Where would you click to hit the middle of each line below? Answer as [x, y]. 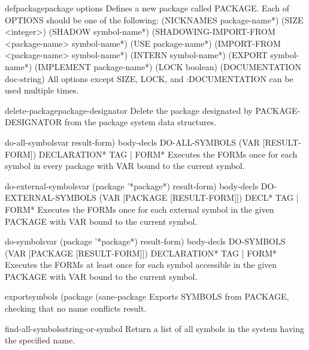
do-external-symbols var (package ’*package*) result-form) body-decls [132, 185]
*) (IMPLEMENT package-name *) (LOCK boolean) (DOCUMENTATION [163, 66]
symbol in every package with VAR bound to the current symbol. [125, 166]
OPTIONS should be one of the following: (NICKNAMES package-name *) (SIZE [154, 19]
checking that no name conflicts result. [76, 308]
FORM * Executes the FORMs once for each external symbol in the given [140, 209]
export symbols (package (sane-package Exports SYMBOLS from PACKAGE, [147, 296]
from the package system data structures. [140, 122]
